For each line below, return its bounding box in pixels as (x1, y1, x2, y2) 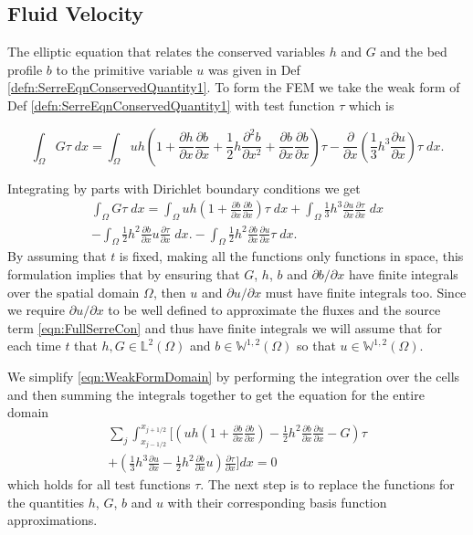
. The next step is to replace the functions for (200, 475, 455, 494)
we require (7, 300, 66, 320)
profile (7, 59, 43, 79)
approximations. (7, 510, 98, 530)
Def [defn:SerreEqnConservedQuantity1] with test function (7, 95, 335, 114)
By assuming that (7, 247, 107, 266)
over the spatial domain (7, 282, 140, 301)
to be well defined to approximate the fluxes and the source (108, 300, 441, 320)
